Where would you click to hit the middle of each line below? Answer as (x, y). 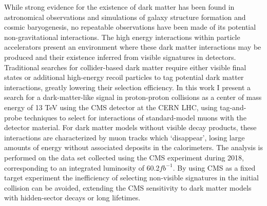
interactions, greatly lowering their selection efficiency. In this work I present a (128, 87)
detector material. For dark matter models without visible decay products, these (130, 127)
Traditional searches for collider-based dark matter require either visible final (125, 67)
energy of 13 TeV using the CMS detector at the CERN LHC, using (111, 107)
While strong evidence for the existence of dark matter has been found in (119, 7)
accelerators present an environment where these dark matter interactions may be (133, 47)
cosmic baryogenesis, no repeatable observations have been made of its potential (130, 27)
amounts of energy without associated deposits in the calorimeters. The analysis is (133, 147)
